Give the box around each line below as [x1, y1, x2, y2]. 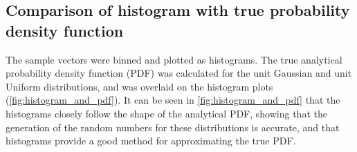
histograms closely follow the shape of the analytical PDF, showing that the [6, 106, 327, 120]
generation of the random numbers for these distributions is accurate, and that [6, 120, 340, 134]
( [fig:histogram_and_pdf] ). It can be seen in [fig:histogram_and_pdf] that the [6, 93, 340, 107]
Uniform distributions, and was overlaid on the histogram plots [6, 79, 273, 93]
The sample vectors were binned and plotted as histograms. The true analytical [6, 52, 342, 66]
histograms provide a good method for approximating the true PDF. [6, 133, 296, 148]
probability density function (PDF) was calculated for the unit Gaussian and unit [6, 66, 352, 80]
